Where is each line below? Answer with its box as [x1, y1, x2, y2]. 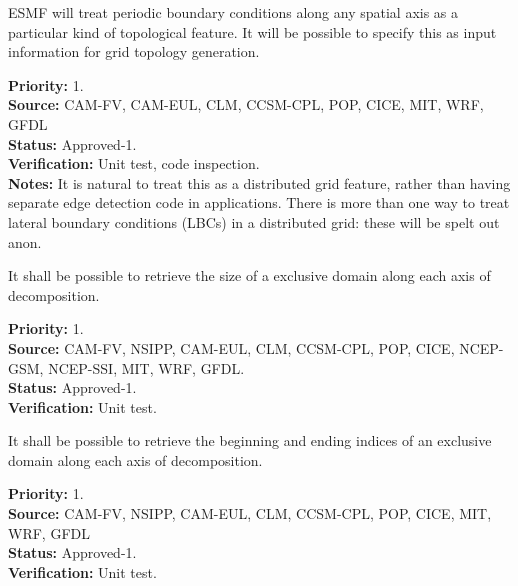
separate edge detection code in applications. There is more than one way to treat [8, 192, 510, 213]
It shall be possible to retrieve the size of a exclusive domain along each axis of [8, 265, 491, 286]
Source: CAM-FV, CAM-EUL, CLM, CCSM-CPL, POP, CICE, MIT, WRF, [8, 94, 484, 115]
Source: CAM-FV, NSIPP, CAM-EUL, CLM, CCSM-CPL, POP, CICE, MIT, [8, 503, 492, 524]
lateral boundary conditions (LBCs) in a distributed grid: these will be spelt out [8, 211, 500, 232]
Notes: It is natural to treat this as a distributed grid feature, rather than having [8, 172, 511, 193]
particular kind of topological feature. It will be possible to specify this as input [8, 21, 497, 42]
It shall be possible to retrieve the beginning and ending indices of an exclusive [8, 430, 492, 451]
